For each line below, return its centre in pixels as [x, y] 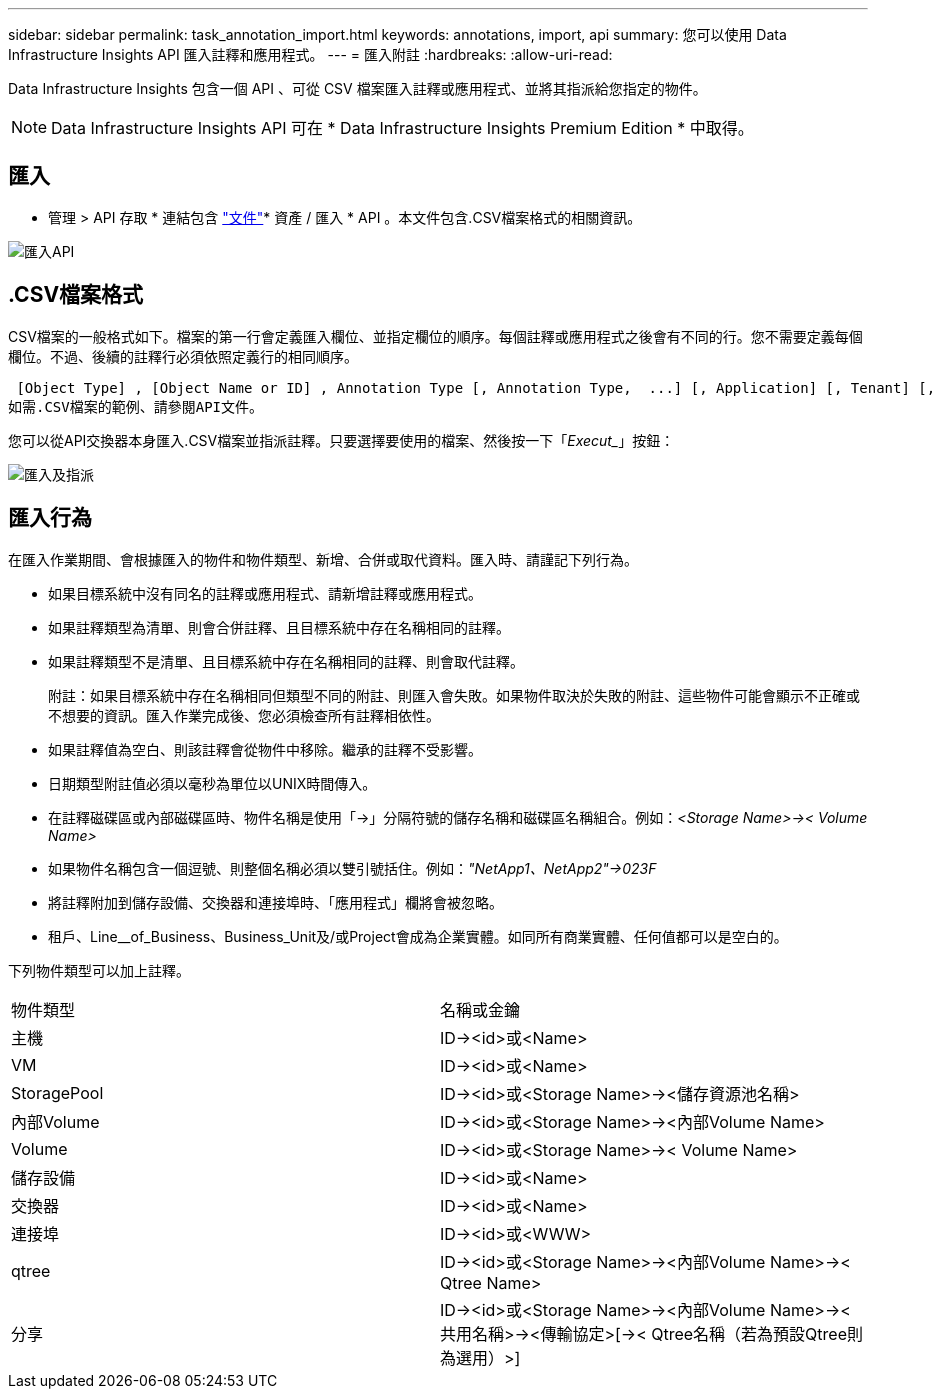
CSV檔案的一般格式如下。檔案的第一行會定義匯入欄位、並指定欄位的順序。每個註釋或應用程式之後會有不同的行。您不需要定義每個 [435, 336]
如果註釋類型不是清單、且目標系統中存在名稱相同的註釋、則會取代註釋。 [286, 661]
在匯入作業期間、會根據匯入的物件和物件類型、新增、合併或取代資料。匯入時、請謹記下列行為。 [323, 559]
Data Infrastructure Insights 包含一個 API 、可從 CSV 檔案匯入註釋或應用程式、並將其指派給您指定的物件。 [357, 88]
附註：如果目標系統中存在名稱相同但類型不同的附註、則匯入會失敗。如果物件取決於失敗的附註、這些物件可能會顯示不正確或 [454, 695]
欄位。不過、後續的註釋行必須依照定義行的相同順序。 [183, 356]
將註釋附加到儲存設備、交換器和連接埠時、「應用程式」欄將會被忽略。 [275, 902]
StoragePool [57, 1092]
